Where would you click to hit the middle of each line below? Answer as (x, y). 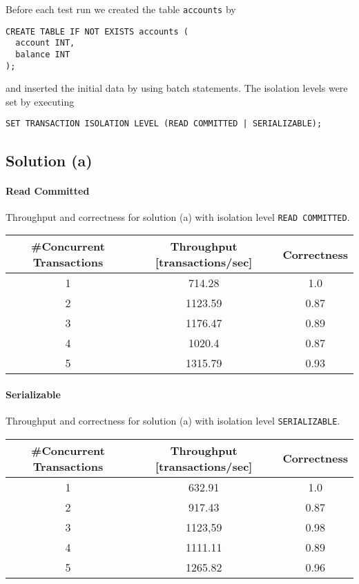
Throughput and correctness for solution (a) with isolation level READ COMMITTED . (178, 216)
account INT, (45, 43)
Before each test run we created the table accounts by (121, 9)
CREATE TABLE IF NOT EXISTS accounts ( (97, 31)
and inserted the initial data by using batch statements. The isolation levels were (177, 88)
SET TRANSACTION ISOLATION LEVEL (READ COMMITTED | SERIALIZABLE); (164, 124)
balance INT (43, 54)
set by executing (40, 101)
